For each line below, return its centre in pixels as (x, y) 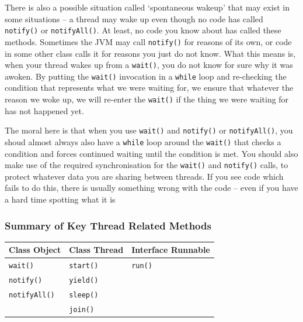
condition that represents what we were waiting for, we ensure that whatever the (149, 88)
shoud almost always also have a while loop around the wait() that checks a (143, 141)
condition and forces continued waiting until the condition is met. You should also (151, 153)
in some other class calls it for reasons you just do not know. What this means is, (150, 53)
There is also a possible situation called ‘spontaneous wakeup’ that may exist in (147, 7)
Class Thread (96, 250)
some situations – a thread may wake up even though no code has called (134, 18)
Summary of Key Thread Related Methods (108, 225)
